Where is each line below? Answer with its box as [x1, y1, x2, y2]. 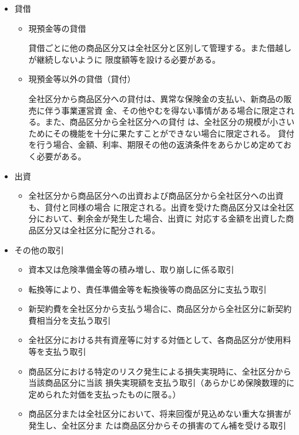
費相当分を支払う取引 [28, 314, 111, 326]
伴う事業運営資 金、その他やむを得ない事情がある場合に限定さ [45, 104, 287, 116]
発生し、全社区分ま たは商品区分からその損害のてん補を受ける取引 [28, 419, 287, 431]
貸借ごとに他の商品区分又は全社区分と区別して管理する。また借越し [28, 42, 292, 54]
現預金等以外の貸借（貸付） [28, 73, 136, 85]
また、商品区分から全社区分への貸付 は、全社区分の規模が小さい [45, 115, 295, 128]
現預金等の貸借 [28, 22, 86, 34]
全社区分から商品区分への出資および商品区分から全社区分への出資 [28, 189, 284, 202]
